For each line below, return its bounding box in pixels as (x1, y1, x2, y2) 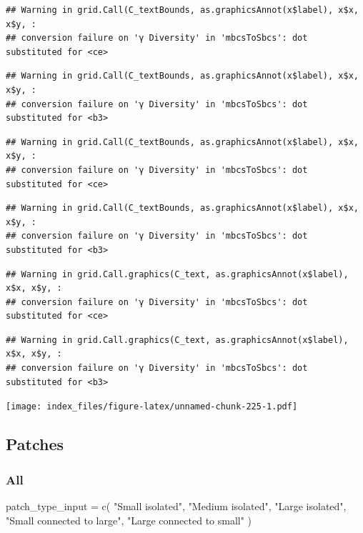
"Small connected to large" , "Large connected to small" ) (6, 512, 252, 527)
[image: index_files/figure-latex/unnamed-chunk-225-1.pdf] (6, 402, 298, 412)
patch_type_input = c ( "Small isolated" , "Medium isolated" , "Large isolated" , (6, 498, 347, 513)
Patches (6, 433, 64, 455)
